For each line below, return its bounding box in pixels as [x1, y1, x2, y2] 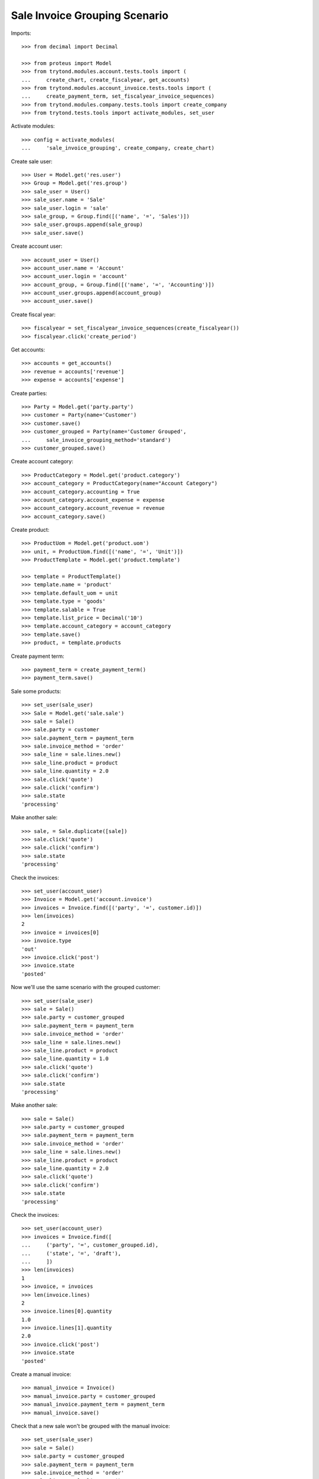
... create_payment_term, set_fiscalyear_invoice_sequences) [21, 93, 215, 100]
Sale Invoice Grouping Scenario [11, 9, 168, 22]
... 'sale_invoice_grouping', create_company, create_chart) [21, 145, 215, 151]
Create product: [11, 527, 50, 534]
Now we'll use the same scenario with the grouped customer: [11, 984, 161, 991]
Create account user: [11, 243, 63, 250]
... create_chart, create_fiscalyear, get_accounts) [21, 76, 190, 83]
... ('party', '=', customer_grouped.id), [21, 1242, 159, 1248]
